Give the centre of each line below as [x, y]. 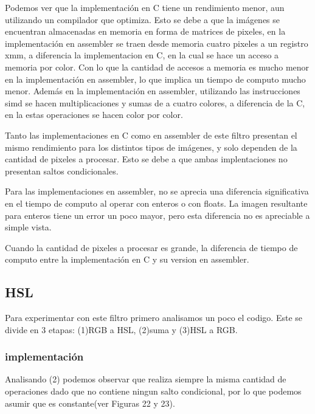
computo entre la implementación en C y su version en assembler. [127, 259]
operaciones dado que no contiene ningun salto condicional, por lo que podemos [153, 391]
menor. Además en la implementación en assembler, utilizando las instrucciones [153, 91]
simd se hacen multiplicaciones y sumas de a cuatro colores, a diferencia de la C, [155, 102]
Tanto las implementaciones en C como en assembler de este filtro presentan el [151, 135]
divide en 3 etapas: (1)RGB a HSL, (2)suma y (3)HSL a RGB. [121, 329]
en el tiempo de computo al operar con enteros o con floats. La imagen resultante [156, 203]
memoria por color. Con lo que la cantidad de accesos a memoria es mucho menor [157, 67]
